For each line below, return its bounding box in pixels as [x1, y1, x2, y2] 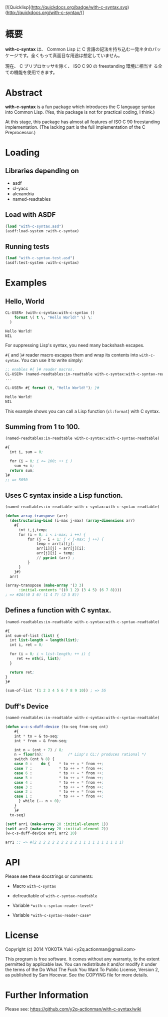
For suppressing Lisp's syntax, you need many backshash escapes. [5, 343, 144, 349]
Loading [5, 147, 40, 158]
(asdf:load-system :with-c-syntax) [5, 228, 79, 233]
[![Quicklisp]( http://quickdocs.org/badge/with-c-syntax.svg [5, 5, 128, 10]
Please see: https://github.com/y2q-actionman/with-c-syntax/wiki [5, 1006, 141, 1012]
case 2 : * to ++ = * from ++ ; [14, 789, 104, 794]
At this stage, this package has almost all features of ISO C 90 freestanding [5, 119, 160, 125]
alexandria [12, 190, 34, 197]
